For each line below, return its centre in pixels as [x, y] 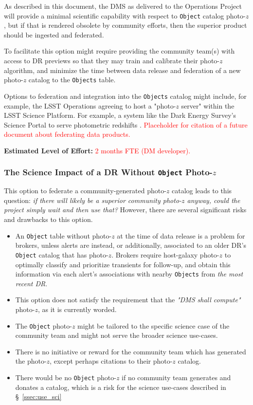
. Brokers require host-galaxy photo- [165, 254]
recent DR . [31, 283]
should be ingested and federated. [54, 34]
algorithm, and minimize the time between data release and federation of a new [122, 70]
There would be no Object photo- [66, 377]
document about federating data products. [67, 134]
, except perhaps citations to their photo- [111, 361]
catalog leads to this [202, 191]
